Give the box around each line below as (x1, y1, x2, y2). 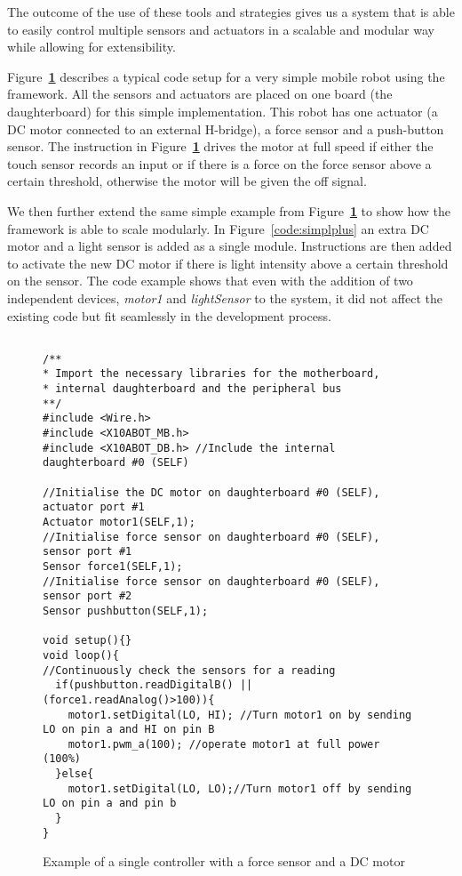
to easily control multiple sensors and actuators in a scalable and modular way (7, 20, 434, 38)
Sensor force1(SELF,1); (43, 559, 183, 573)
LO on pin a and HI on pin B (43, 723, 215, 736)
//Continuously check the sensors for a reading (43, 663, 336, 677)
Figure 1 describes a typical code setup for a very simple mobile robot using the (7, 67, 445, 85)
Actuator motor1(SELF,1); (43, 515, 195, 528)
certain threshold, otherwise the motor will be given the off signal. (7, 172, 367, 190)
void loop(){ (43, 648, 119, 662)
